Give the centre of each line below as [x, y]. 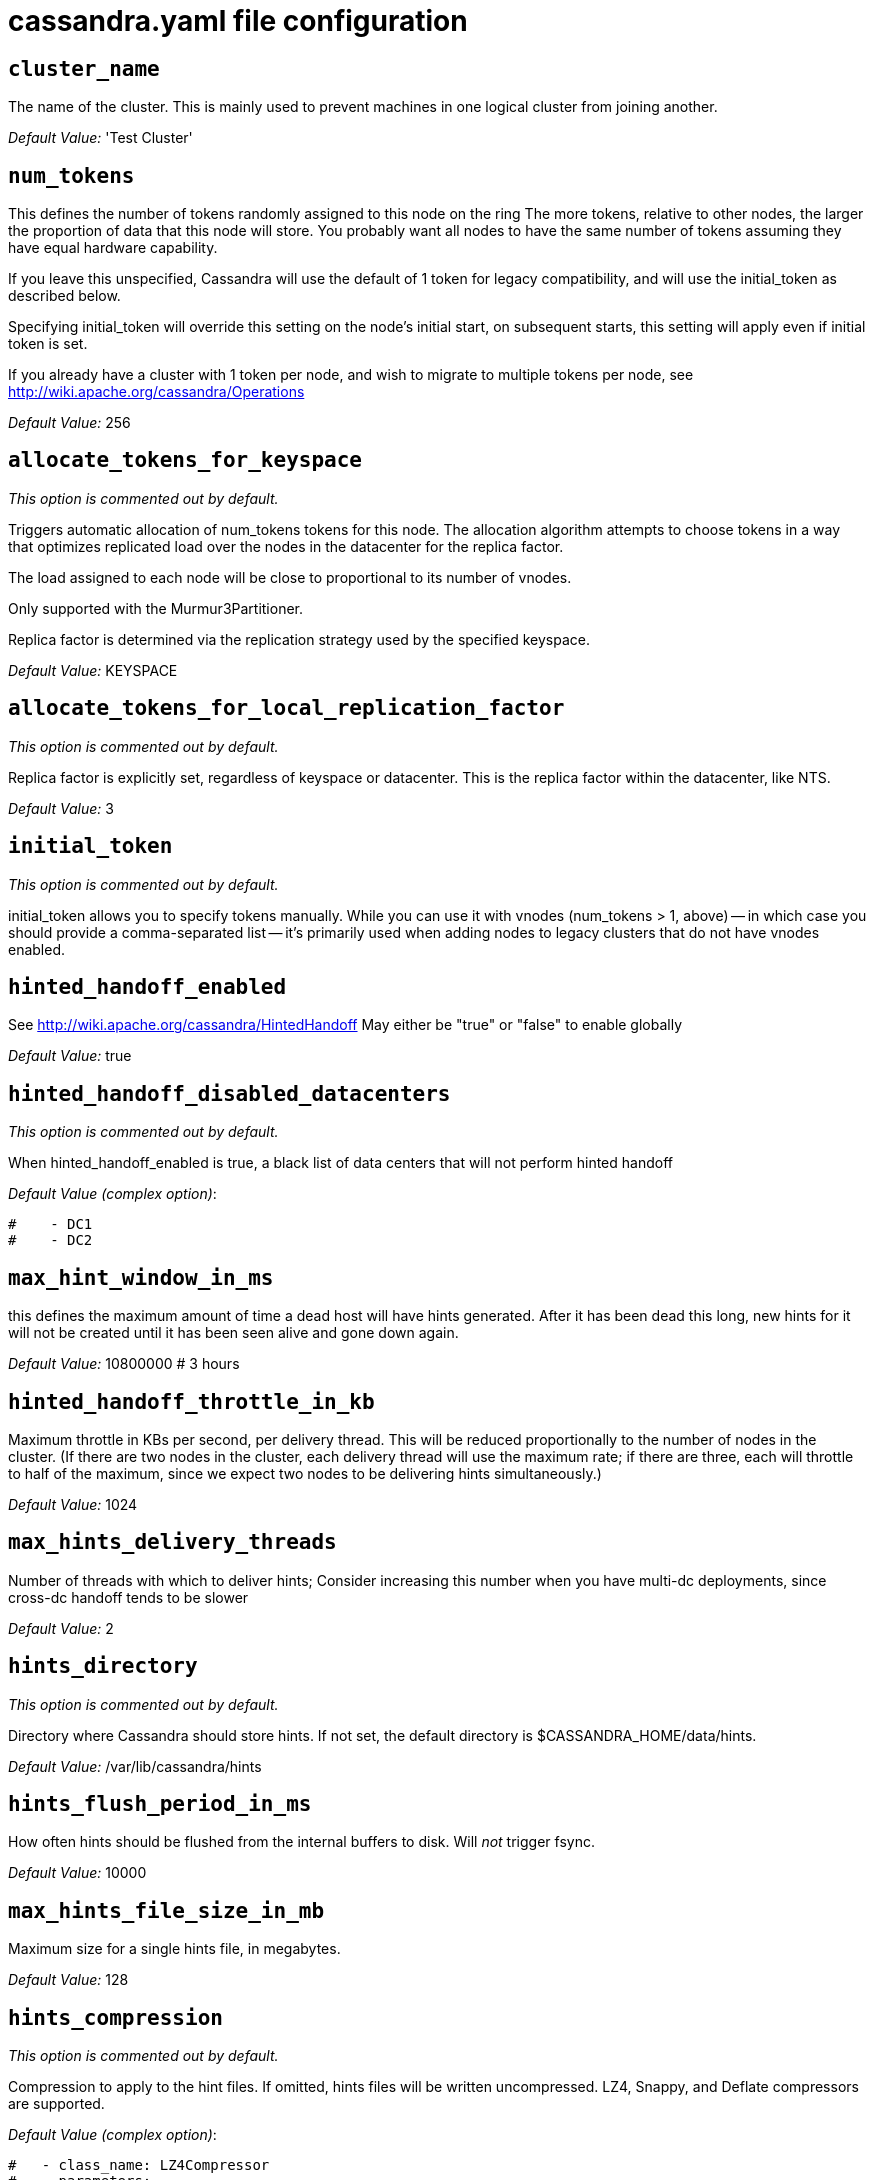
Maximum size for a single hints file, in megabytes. [174, 1949]
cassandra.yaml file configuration [238, 21]
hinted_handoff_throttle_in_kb [191, 1401]
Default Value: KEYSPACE [93, 670]
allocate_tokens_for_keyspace [185, 460]
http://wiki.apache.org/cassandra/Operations [156, 392]
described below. [64, 296]
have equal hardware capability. [113, 248]
